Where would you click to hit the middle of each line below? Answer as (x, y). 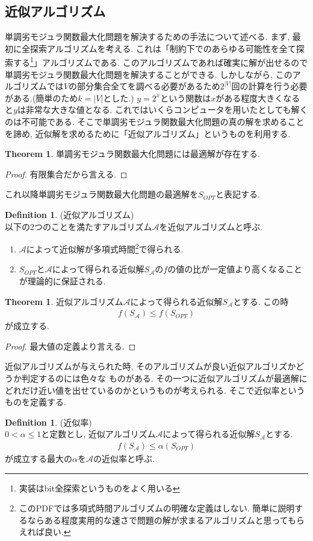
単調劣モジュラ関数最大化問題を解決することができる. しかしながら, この (149, 74)
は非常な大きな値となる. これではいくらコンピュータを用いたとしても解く (163, 110)
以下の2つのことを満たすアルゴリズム (79, 226)
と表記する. (237, 194)
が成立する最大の (39, 459)
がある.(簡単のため (42, 98)
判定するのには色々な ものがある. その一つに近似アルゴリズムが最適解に (164, 378)
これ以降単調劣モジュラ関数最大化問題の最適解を (102, 194)
